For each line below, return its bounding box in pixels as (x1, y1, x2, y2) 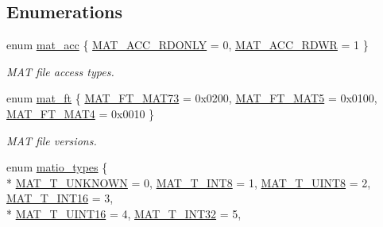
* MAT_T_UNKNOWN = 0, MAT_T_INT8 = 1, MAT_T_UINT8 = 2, (6, 174, 371, 190)
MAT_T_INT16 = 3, (6, 190, 114, 206)
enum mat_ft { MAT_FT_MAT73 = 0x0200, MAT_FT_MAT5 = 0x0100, (6, 90, 377, 106)
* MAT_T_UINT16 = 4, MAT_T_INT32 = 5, (6, 205, 242, 221)
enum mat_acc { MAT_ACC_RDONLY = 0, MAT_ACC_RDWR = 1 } (6, 37, 369, 53)
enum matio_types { (6, 159, 108, 175)
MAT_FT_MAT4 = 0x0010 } (6, 105, 155, 121)
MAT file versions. (6, 132, 97, 148)
